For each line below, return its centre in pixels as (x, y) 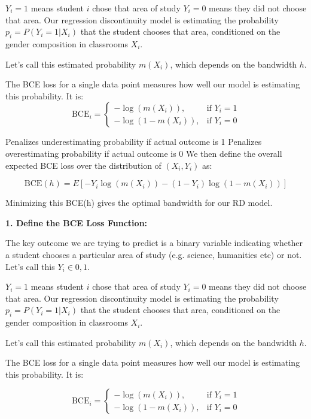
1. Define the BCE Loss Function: (77, 222)
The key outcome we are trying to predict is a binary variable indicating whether (154, 243)
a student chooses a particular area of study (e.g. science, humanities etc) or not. (154, 254)
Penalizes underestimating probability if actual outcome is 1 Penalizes (134, 142)
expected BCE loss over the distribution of (83, 165)
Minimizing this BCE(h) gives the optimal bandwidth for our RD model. (139, 203)
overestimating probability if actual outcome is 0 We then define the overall (144, 153)
